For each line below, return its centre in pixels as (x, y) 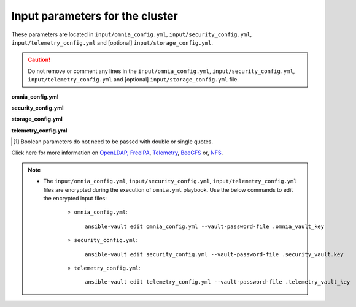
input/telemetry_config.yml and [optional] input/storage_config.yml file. (133, 80)
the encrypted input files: (75, 199)
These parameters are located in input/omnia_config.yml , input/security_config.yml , (131, 34)
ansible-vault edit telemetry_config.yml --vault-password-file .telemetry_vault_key (218, 282)
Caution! (39, 60)
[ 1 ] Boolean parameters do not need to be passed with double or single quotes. (113, 142)
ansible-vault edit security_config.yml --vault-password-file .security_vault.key (214, 254)
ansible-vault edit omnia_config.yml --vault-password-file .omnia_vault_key (205, 226)
